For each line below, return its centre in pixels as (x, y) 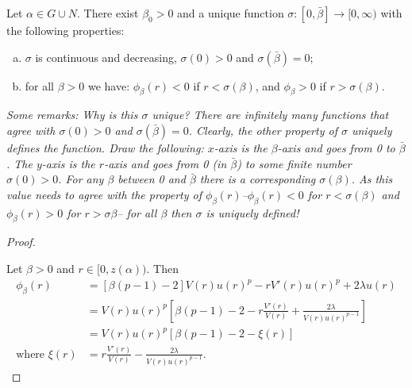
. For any (81, 179)
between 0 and (152, 179)
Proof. (21, 242)
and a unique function (231, 13)
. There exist (108, 13)
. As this (372, 179)
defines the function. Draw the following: (105, 147)
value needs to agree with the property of (104, 194)
